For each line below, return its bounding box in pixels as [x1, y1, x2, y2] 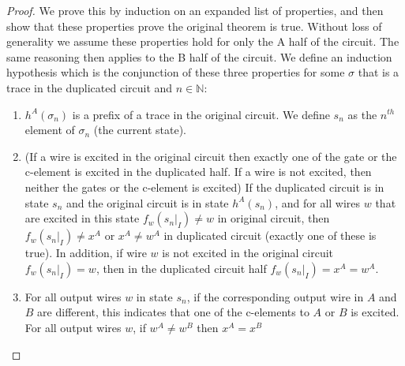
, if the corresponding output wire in [186, 288, 364, 304]
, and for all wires [275, 194, 361, 211]
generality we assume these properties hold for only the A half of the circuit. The [6, 33, 399, 50]
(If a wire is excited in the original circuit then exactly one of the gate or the [24, 148, 397, 164]
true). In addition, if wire [24, 245, 147, 261]
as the [347, 106, 377, 122]
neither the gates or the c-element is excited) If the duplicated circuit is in [24, 178, 384, 195]
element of [24, 121, 75, 138]
